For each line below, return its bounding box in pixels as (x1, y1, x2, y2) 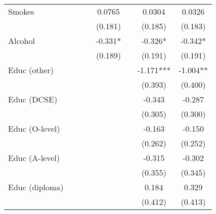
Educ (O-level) (8, 123, 60, 134)
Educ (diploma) (8, 181, 64, 193)
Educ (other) (8, 64, 54, 76)
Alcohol (8, 35, 35, 46)
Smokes (8, 6, 34, 17)
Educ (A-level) (8, 152, 60, 164)
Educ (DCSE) (8, 93, 58, 105)
